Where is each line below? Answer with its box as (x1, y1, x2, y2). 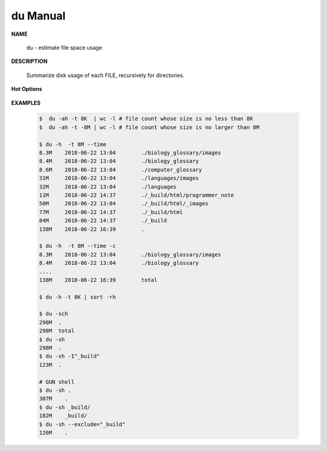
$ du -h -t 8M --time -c (39, 242, 116, 250)
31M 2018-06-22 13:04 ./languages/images (39, 175, 199, 182)
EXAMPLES (11, 99, 41, 106)
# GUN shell (39, 378, 75, 385)
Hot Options (11, 85, 42, 93)
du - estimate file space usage (26, 44, 102, 51)
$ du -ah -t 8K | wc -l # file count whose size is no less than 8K (39, 115, 254, 122)
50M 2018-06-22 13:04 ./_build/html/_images (39, 200, 209, 207)
